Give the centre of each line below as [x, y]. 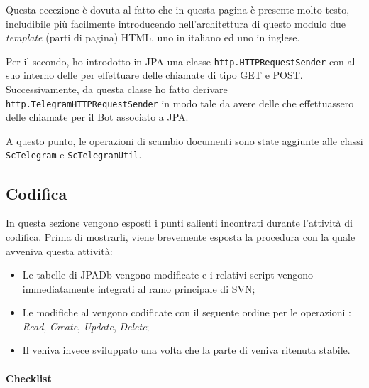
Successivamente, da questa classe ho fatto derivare [117, 89]
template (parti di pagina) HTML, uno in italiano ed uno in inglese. [153, 37]
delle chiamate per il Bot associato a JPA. [97, 117]
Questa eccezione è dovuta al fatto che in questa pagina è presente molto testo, [178, 9]
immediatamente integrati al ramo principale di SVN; [139, 288]
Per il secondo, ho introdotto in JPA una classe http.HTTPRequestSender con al [181, 61]
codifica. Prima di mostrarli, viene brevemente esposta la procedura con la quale [181, 236]
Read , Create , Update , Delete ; [86, 326]
